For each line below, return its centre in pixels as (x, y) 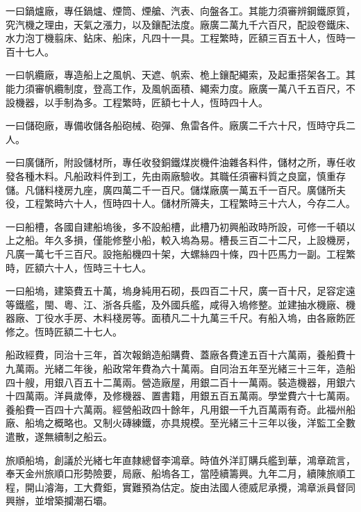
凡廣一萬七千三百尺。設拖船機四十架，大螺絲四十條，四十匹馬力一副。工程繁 (180, 253)
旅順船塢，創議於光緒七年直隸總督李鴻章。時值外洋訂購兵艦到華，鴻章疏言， (180, 460)
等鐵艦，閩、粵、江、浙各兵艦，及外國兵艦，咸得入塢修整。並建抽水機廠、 (176, 304)
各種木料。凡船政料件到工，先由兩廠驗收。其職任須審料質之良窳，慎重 (175, 175)
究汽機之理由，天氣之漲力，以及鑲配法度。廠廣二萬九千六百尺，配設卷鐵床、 (180, 24)
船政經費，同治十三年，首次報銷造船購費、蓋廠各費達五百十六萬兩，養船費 (176, 355)
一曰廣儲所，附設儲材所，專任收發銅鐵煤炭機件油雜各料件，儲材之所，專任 (176, 162)
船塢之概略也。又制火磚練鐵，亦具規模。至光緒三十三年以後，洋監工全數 (190, 423)
